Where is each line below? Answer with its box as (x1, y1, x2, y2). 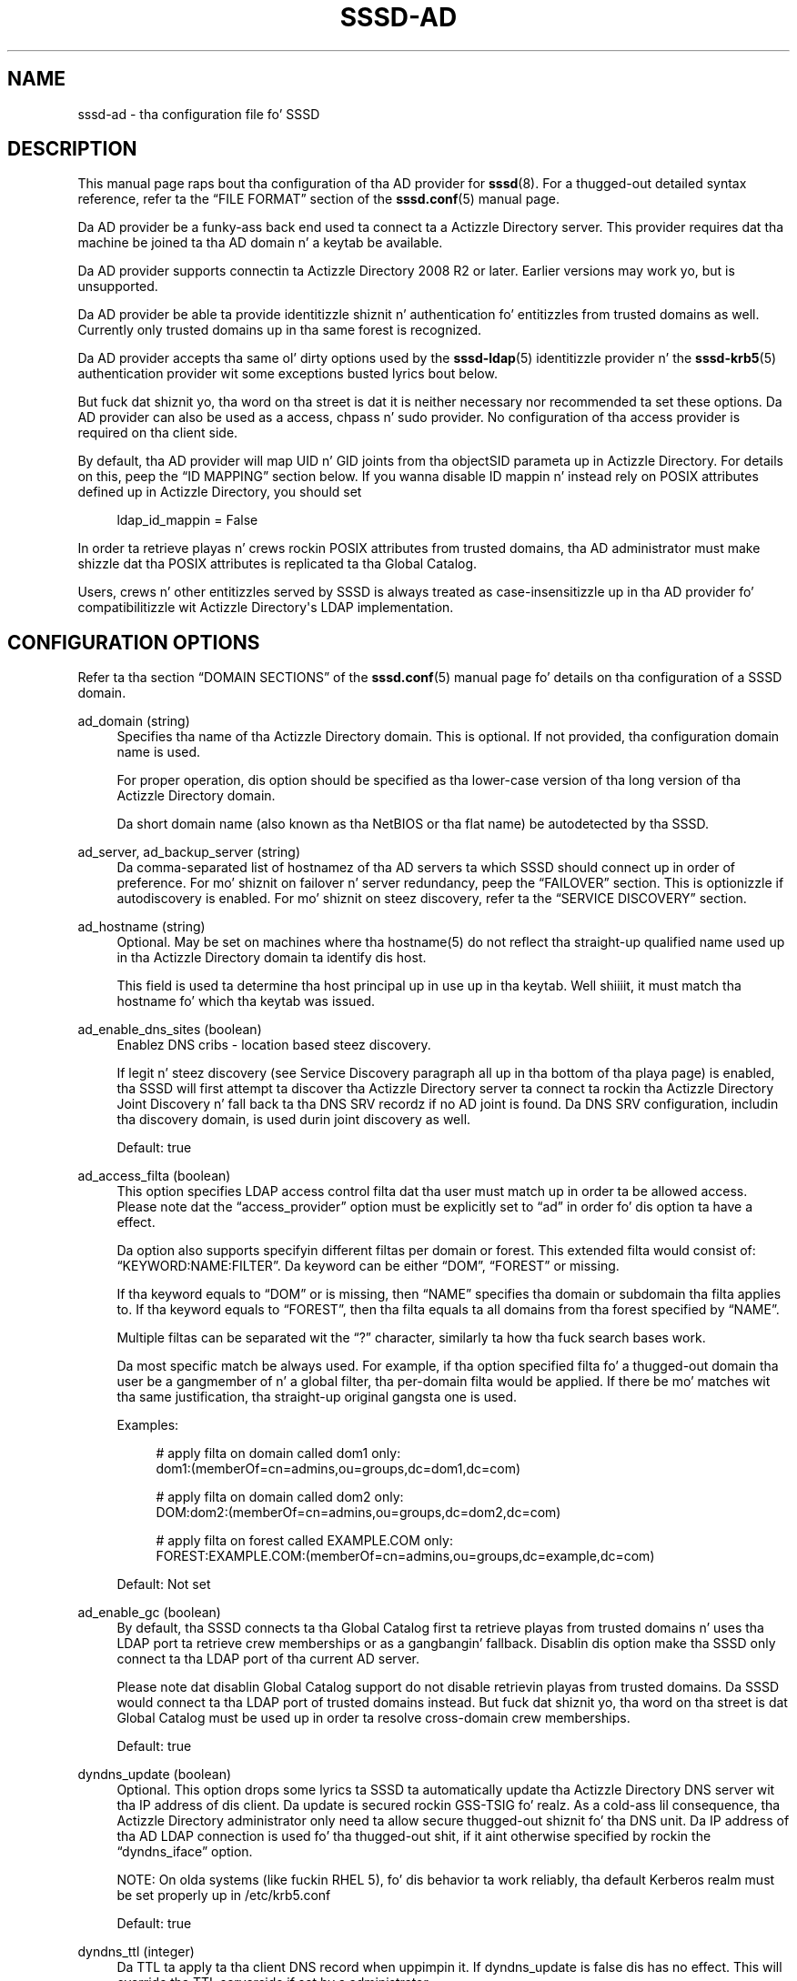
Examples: (116, 1417, 179, 1433)
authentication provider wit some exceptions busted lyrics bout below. (77, 366, 498, 382)
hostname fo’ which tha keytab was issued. (116, 993, 376, 1010)
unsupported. (77, 278, 158, 295)
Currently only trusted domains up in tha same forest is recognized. (77, 322, 482, 338)
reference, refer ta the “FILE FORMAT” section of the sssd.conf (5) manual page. (77, 191, 560, 207)
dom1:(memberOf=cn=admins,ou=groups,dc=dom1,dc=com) (156, 1461, 521, 1477)
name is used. (116, 744, 201, 760)
